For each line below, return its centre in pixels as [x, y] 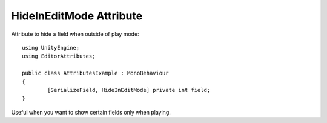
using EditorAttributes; [59, 56]
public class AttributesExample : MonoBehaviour [95, 73]
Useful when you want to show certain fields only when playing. [91, 112]
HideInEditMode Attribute [77, 16]
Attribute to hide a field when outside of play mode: [75, 34]
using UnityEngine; [51, 48]
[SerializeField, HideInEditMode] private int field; [129, 90]
